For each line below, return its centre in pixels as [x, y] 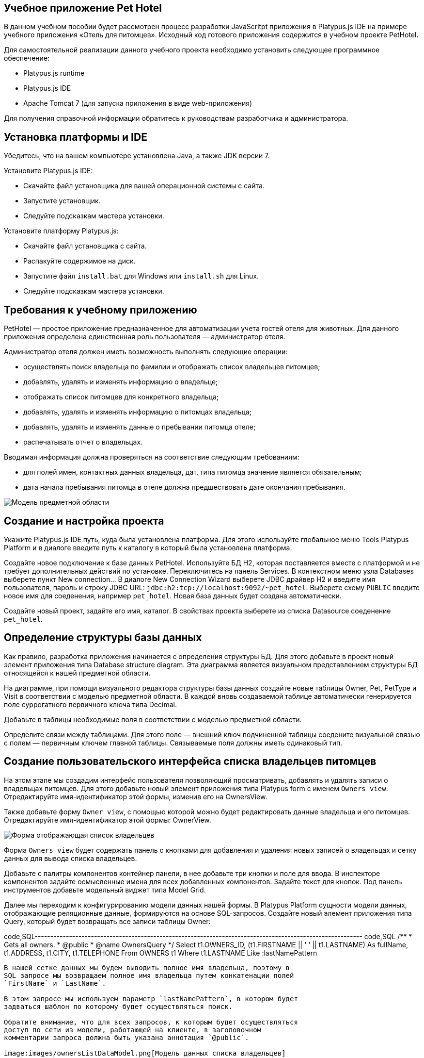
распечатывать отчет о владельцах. [83, 442]
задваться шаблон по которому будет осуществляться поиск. [118, 1006]
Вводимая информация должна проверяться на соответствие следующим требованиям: [152, 457]
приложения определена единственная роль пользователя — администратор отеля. [145, 337]
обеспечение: [27, 58]
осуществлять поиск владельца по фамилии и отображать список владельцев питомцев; [172, 367]
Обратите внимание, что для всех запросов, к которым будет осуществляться [151, 1022]
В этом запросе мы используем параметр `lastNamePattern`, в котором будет [151, 999]
